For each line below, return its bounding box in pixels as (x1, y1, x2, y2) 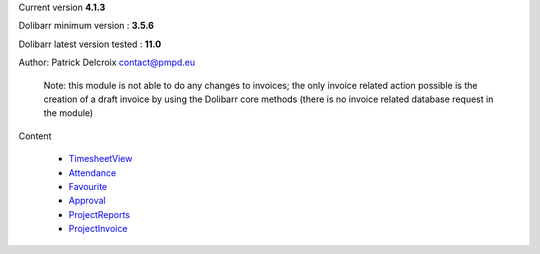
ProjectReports (68, 208, 130, 220)
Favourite (68, 180, 108, 192)
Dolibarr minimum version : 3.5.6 (18, 20, 155, 32)
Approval (68, 195, 107, 207)
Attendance (68, 166, 117, 179)
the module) (43, 107, 94, 119)
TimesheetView (68, 153, 133, 165)
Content (18, 130, 52, 142)
